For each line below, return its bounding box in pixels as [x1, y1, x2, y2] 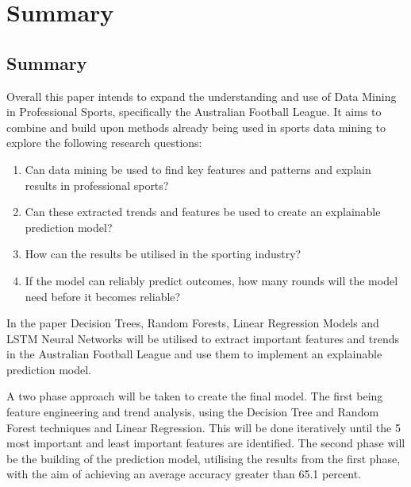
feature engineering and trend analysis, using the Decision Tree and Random [6, 404, 379, 420]
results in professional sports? [25, 176, 169, 193]
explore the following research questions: [6, 134, 202, 151]
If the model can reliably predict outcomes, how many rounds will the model [25, 272, 398, 288]
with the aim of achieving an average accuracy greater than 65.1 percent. [6, 466, 362, 482]
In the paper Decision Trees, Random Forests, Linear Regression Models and [6, 315, 379, 331]
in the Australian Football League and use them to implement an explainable [6, 346, 382, 362]
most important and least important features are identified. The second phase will [6, 435, 405, 451]
